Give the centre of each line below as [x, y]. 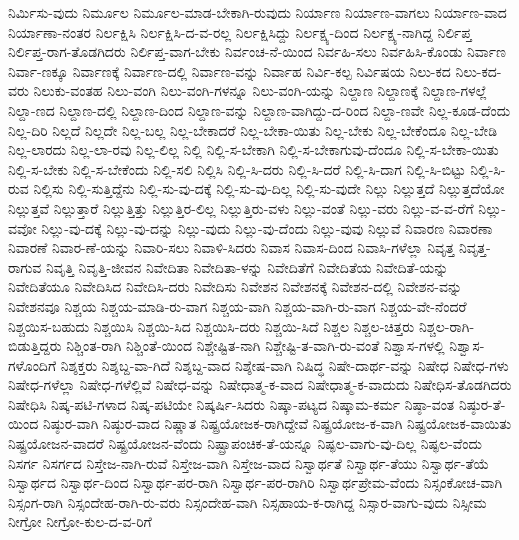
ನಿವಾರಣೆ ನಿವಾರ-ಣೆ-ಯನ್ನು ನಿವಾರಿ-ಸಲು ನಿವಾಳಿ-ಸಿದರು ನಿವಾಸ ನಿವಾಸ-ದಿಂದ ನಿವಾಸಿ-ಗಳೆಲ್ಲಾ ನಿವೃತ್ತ [231, 247]
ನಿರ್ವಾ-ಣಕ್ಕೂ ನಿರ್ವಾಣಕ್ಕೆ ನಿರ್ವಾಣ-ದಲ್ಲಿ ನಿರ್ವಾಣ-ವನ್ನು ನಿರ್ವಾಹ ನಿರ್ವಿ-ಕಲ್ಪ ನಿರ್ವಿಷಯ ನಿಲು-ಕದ [229, 70]
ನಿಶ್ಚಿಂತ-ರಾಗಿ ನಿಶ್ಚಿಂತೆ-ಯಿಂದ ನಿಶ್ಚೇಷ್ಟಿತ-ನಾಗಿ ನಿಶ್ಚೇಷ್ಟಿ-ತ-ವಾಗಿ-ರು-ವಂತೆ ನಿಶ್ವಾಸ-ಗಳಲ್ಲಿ [255, 345]
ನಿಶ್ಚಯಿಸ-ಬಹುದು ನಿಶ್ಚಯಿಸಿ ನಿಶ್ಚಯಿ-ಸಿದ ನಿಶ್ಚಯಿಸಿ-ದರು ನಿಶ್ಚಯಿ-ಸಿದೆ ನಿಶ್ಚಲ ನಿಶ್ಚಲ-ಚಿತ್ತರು [211, 325]
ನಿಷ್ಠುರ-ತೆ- [482, 403]
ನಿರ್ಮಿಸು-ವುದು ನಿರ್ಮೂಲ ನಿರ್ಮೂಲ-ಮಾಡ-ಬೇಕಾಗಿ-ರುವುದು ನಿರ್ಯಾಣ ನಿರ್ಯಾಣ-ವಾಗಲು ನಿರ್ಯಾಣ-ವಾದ [257, 12]
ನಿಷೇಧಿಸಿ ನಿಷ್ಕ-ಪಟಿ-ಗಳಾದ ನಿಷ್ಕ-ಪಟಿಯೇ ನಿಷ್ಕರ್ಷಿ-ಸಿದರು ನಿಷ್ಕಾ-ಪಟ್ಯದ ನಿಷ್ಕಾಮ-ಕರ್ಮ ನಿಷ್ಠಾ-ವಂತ [231, 403]
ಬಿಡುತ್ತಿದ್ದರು [35, 345]
